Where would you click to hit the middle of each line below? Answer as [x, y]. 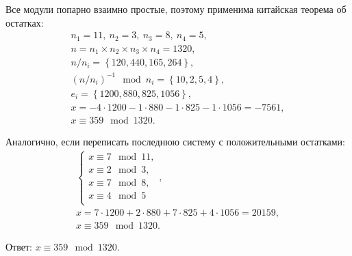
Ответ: [19, 247]
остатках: [25, 22]
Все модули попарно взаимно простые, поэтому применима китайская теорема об [176, 9]
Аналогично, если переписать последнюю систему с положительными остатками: [175, 141]
